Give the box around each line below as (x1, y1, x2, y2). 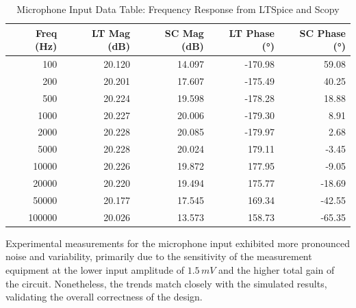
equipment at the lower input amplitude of (5, 262, 185, 277)
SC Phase (299, 25, 346, 40)
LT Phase (229, 25, 275, 40)
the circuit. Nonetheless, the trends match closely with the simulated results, (5, 276, 327, 290)
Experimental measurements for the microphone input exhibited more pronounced (5, 235, 351, 250)
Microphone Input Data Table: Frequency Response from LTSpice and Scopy (16, 2, 340, 16)
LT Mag (91, 25, 131, 40)
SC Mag (164, 25, 204, 40)
